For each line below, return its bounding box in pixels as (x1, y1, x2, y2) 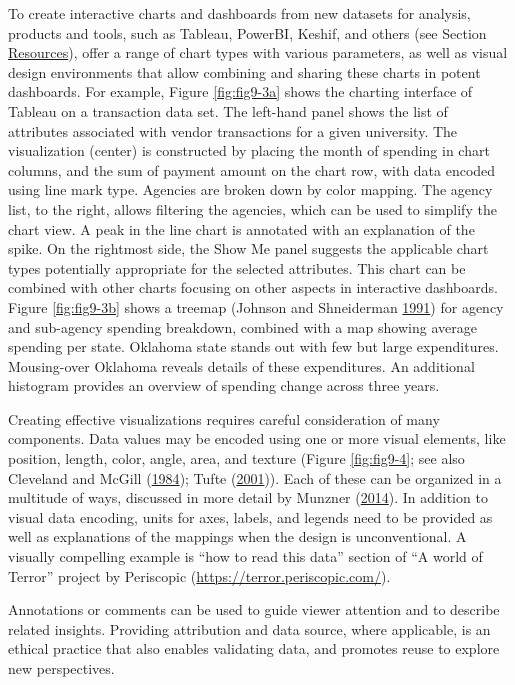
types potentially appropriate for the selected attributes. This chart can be (8, 257, 466, 278)
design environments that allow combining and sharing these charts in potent (8, 61, 481, 82)
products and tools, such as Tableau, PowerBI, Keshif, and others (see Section (8, 22, 487, 43)
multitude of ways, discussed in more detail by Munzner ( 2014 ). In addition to (8, 487, 488, 508)
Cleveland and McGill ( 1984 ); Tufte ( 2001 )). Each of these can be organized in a (8, 467, 502, 488)
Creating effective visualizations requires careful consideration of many (8, 408, 440, 429)
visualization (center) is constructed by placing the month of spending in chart (8, 140, 490, 161)
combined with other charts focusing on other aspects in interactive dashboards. (8, 277, 498, 298)
